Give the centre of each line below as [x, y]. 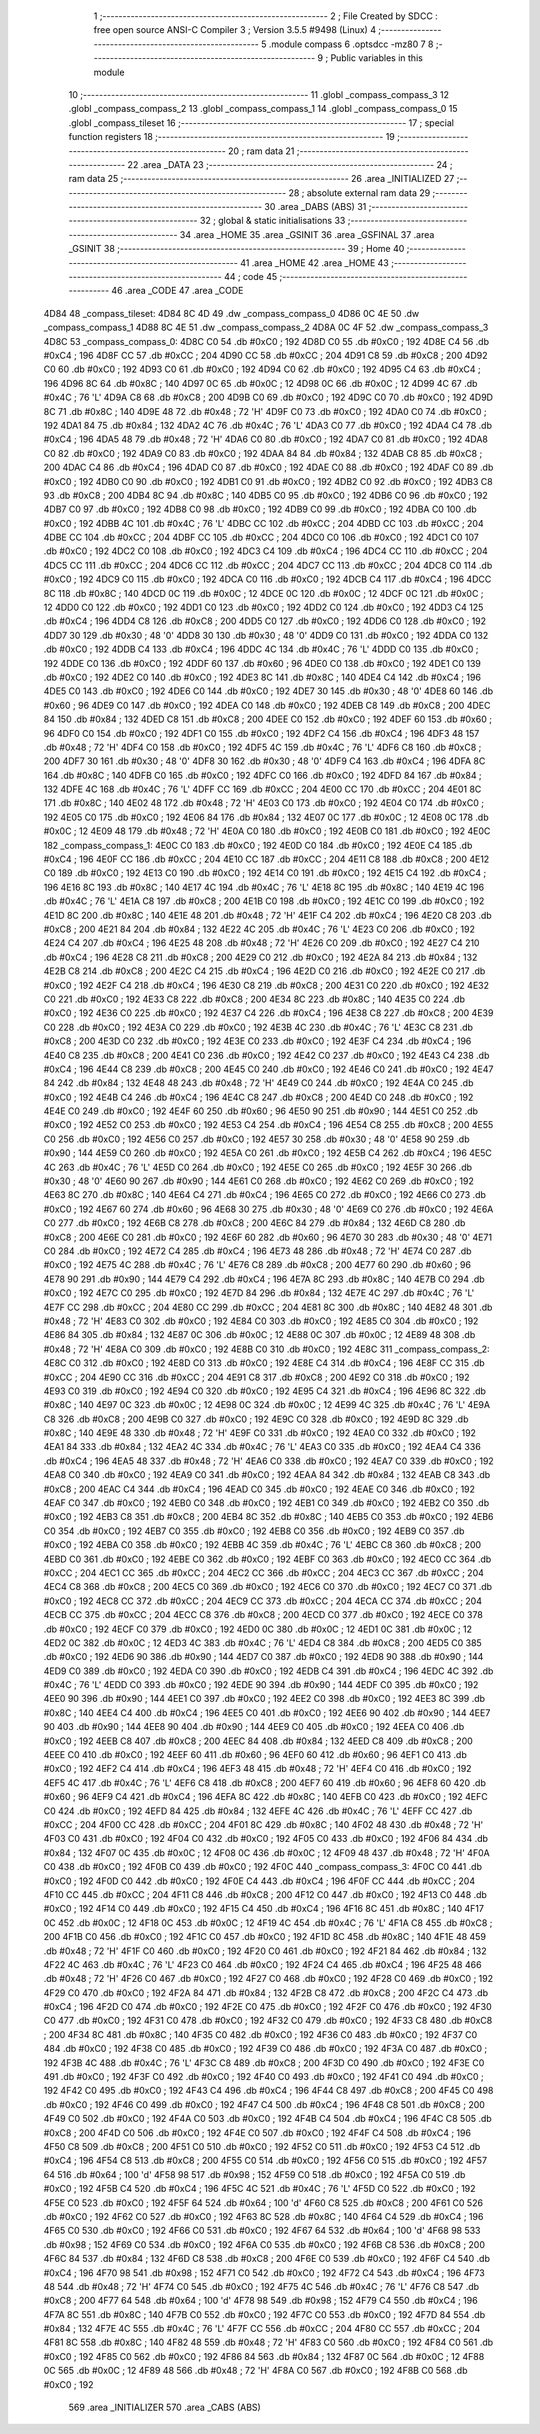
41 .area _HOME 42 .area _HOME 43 [314, 262]
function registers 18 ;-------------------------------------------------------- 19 [231, 137]
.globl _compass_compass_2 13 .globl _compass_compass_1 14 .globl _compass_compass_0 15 [263, 109]
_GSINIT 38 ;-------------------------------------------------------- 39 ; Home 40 [236, 249]
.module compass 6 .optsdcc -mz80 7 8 [351, 44]
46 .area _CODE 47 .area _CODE [177, 291]
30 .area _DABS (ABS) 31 [315, 207]
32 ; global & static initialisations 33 [273, 221]
